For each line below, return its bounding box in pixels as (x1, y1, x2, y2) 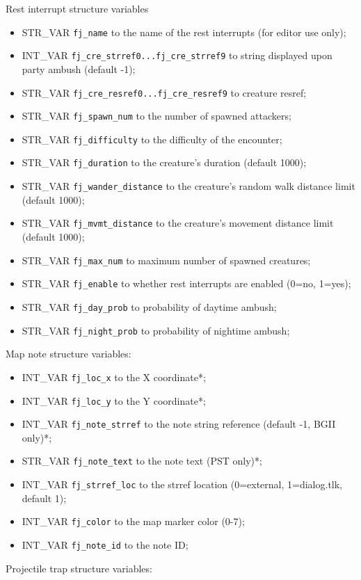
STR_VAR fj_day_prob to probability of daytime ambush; (22, 299, 277, 314)
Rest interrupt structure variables (6, 1, 149, 15)
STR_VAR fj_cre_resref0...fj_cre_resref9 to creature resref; (22, 85, 307, 99)
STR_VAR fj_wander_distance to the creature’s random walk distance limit (22, 179, 355, 193)
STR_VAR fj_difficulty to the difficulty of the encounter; (22, 131, 282, 146)
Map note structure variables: (6, 346, 131, 361)
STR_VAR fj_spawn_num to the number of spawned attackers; (22, 108, 291, 123)
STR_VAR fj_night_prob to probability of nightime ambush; (22, 323, 290, 337)
